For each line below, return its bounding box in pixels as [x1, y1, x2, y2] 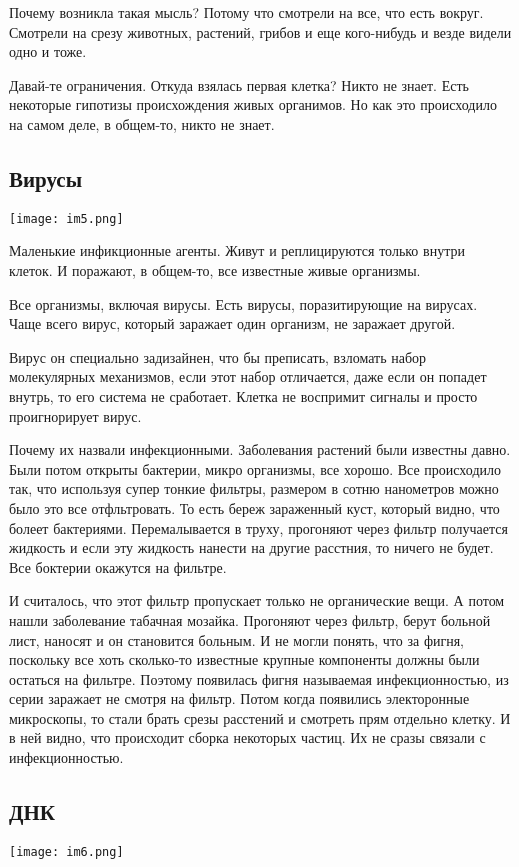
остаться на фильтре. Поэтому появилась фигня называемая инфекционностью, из [9, 668, 509, 689]
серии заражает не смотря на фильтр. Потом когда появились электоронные [9, 688, 470, 709]
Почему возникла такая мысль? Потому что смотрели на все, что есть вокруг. [9, 2, 484, 22]
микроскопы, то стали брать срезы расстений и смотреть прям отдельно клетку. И [9, 707, 511, 728]
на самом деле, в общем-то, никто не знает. [9, 113, 275, 134]
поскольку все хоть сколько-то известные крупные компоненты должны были [9, 649, 480, 670]
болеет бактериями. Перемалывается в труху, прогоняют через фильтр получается [9, 517, 508, 538]
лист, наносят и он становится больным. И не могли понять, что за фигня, [9, 629, 465, 650]
